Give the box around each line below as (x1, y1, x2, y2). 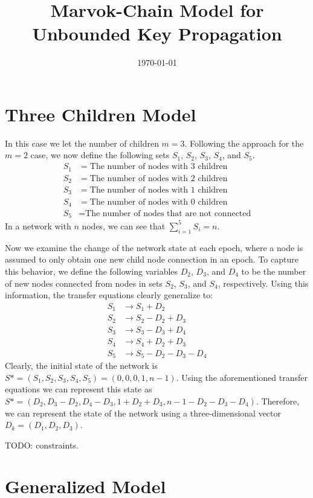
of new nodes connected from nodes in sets (5, 276, 163, 289)
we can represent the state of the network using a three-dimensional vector (5, 406, 282, 419)
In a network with (5, 219, 71, 232)
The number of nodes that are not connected (85, 209, 251, 218)
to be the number (241, 264, 306, 277)
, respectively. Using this (218, 276, 309, 289)
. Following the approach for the (184, 136, 304, 149)
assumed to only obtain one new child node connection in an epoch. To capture (5, 253, 298, 266)
